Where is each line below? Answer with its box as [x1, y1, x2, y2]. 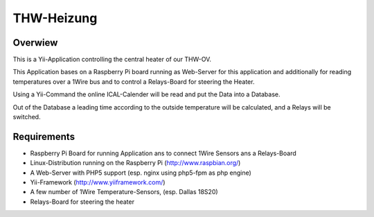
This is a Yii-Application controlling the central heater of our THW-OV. [12, 55, 211, 64]
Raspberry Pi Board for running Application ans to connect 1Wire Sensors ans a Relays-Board [30, 149, 297, 157]
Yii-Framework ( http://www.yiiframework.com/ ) [30, 178, 166, 186]
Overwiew [12, 37, 58, 49]
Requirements [12, 130, 75, 142]
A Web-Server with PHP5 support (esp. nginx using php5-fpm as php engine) [30, 168, 252, 177]
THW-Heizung [12, 10, 98, 26]
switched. [12, 113, 41, 121]
